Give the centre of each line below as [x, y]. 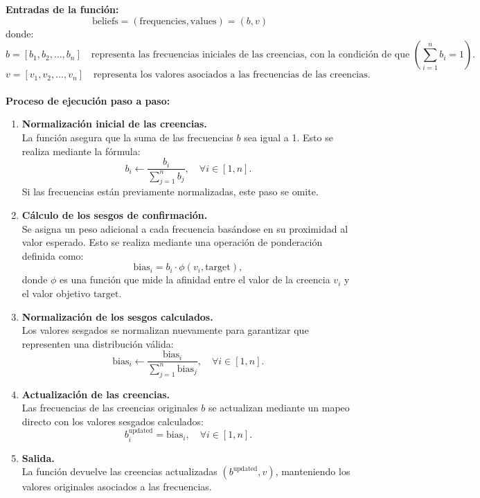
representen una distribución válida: [98, 343]
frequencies [163, 21]
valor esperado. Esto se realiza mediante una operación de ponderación [172, 242]
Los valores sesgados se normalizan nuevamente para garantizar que [165, 330]
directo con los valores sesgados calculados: [113, 421]
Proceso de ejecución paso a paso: [88, 100]
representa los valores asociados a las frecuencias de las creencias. [232, 75]
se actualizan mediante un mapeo [279, 408]
